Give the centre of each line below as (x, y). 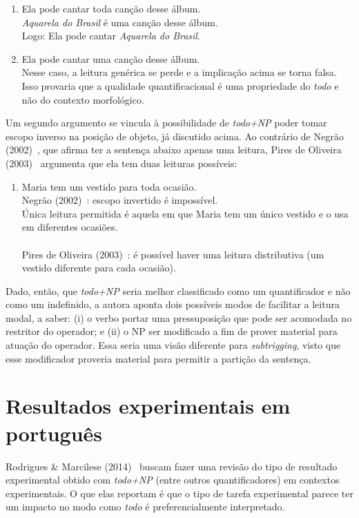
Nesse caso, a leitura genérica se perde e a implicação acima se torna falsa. (179, 72)
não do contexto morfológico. (83, 99)
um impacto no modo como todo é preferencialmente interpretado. (145, 507)
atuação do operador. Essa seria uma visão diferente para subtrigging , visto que (173, 345)
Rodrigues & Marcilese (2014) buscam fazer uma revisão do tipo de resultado (172, 466)
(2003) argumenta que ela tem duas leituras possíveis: (122, 163)
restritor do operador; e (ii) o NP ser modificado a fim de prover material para (172, 331)
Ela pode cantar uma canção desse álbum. (111, 58)
